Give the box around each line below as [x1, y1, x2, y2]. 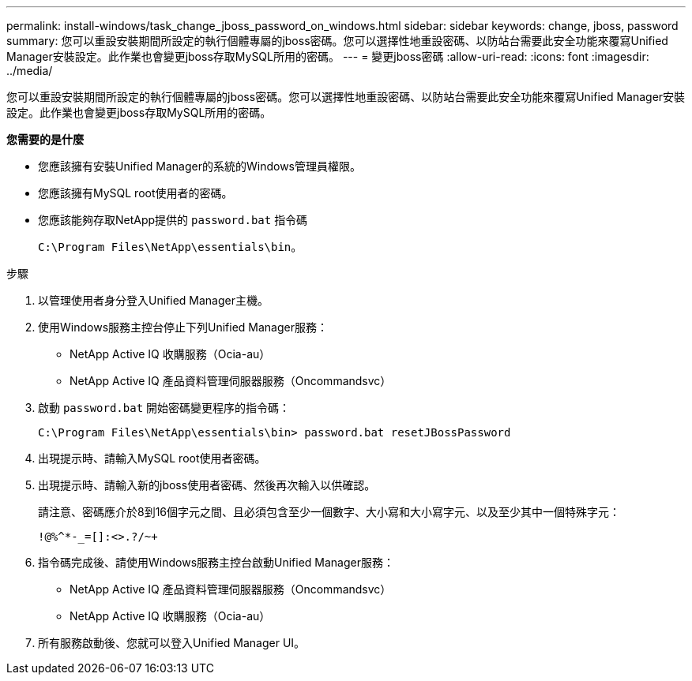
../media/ [6, 64, 53, 77]
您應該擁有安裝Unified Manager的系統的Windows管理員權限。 [38, 159, 361, 173]
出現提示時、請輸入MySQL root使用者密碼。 [38, 451, 266, 465]
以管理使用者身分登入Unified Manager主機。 [38, 294, 269, 307]
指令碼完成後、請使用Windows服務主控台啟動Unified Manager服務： [38, 556, 394, 569]
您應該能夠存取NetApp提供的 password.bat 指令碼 [38, 213, 308, 226]
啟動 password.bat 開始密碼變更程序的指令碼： [38, 401, 291, 414]
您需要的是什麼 [6, 133, 84, 146]
